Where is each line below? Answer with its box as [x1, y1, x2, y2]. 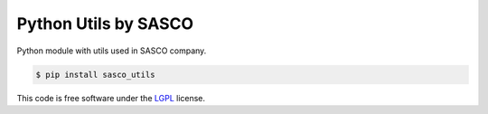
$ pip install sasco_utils [35, 69, 155, 80]
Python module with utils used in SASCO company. [16, 45, 207, 56]
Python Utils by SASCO [16, 14, 194, 33]
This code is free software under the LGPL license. [16, 92, 206, 103]
